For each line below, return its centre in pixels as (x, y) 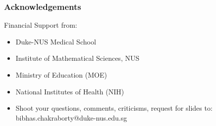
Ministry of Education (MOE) (61, 75)
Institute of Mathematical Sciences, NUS (78, 58)
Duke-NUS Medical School (56, 41)
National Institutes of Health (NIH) (70, 91)
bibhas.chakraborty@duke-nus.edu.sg (71, 117)
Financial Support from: (41, 25)
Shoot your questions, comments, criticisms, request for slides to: (114, 108)
